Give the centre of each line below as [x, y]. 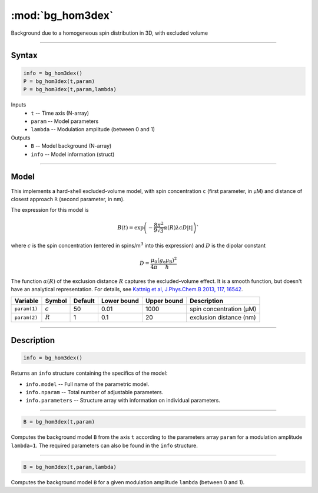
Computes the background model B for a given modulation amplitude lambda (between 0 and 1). [128, 482]
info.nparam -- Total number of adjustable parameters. [95, 392]
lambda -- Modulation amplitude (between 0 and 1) [93, 129]
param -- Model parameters [65, 121]
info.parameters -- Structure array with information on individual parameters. [123, 401]
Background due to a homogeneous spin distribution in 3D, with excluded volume [110, 33]
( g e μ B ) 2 [167, 260]
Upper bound [164, 301]
